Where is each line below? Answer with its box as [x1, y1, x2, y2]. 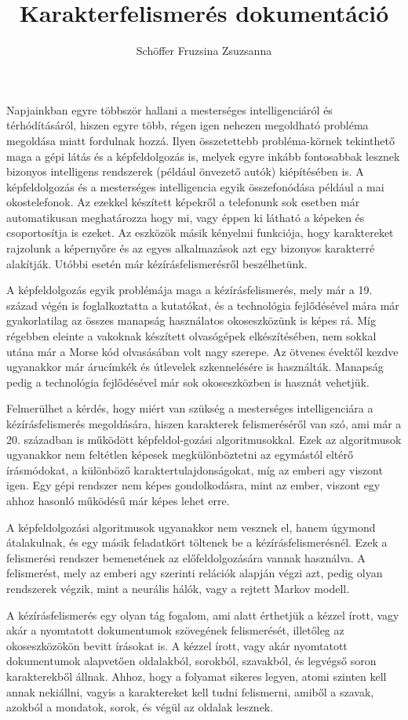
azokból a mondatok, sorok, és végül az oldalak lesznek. [6, 699, 274, 715]
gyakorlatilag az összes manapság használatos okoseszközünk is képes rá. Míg [6, 312, 376, 329]
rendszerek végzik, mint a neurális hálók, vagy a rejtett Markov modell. [6, 580, 350, 596]
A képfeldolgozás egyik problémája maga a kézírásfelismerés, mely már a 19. [6, 282, 373, 298]
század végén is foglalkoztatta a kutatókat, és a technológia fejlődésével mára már [6, 296, 399, 313]
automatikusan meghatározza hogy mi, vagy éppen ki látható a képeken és [6, 209, 365, 225]
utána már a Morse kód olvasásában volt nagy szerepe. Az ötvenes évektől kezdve [6, 343, 399, 359]
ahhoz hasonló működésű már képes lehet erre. [6, 492, 230, 508]
